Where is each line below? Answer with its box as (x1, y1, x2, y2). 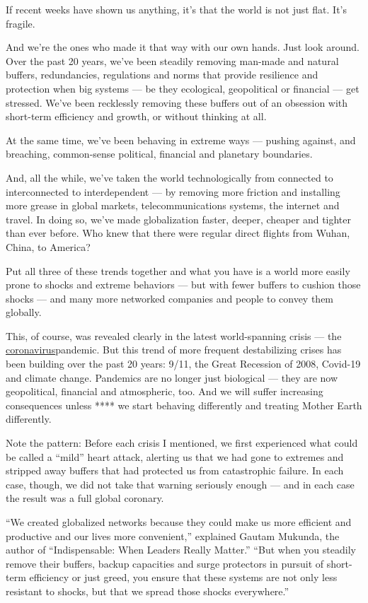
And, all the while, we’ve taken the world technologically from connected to (6, 170, 333, 185)
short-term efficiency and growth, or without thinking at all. (6, 109, 267, 124)
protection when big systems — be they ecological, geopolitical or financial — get (6, 81, 360, 95)
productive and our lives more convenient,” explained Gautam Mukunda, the (6, 528, 340, 543)
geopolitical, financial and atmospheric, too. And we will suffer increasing (6, 384, 323, 399)
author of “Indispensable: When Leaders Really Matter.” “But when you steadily (6, 542, 356, 557)
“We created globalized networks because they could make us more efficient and (6, 515, 352, 529)
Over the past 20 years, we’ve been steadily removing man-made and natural (6, 53, 339, 68)
